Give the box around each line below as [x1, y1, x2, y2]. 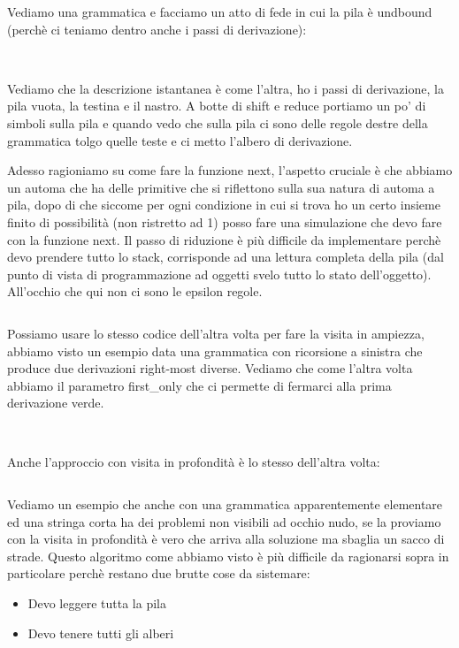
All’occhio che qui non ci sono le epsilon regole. [7, 282, 263, 301]
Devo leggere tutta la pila [27, 594, 166, 613]
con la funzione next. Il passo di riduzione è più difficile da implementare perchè [7, 230, 441, 248]
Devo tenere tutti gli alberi [27, 623, 174, 642]
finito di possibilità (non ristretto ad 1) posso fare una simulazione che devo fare [7, 212, 442, 231]
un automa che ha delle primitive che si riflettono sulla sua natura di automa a [7, 178, 435, 196]
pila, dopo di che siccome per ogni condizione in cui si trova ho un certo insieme [7, 195, 440, 214]
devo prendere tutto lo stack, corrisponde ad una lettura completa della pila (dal [7, 248, 444, 266]
